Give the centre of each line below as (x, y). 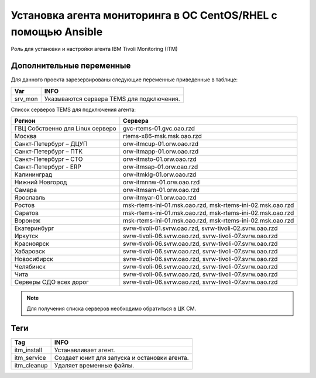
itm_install (28, 350)
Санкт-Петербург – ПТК (49, 152)
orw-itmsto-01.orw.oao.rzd (160, 159)
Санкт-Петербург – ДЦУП (51, 144)
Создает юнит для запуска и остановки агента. (122, 358)
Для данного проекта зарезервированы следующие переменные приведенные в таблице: (124, 80)
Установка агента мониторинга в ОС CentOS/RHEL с (144, 15)
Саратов (27, 213)
